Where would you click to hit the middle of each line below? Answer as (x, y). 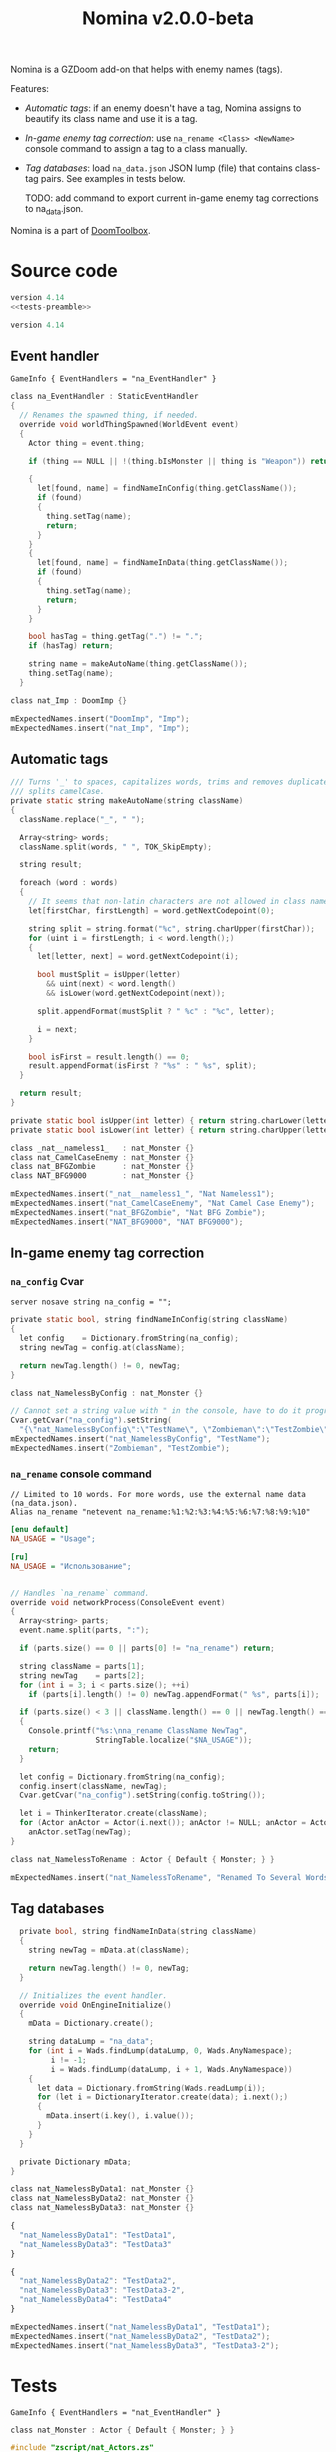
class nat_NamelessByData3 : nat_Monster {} (102, 2208)
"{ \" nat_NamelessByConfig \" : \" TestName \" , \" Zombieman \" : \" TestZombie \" (174, 1430)
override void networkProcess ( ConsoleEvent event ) (118, 1602)
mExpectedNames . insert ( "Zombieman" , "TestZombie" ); (120, 1448)
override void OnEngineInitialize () (95, 2005)
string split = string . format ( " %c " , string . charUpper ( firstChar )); (171, 928)
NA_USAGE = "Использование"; (71, 1566)
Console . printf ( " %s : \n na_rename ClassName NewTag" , (138, 1731)
